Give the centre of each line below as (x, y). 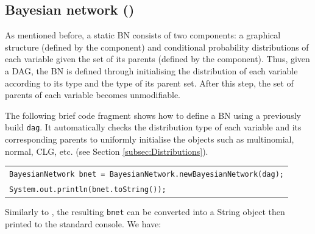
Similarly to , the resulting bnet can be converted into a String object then (145, 212)
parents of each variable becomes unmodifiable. (93, 95)
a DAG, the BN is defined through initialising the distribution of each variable (151, 70)
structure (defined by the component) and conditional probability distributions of (157, 47)
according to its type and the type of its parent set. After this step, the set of (149, 83)
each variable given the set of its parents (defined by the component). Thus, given (157, 59)
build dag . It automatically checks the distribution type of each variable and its (153, 127)
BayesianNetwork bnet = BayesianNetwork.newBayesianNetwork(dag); (147, 174)
